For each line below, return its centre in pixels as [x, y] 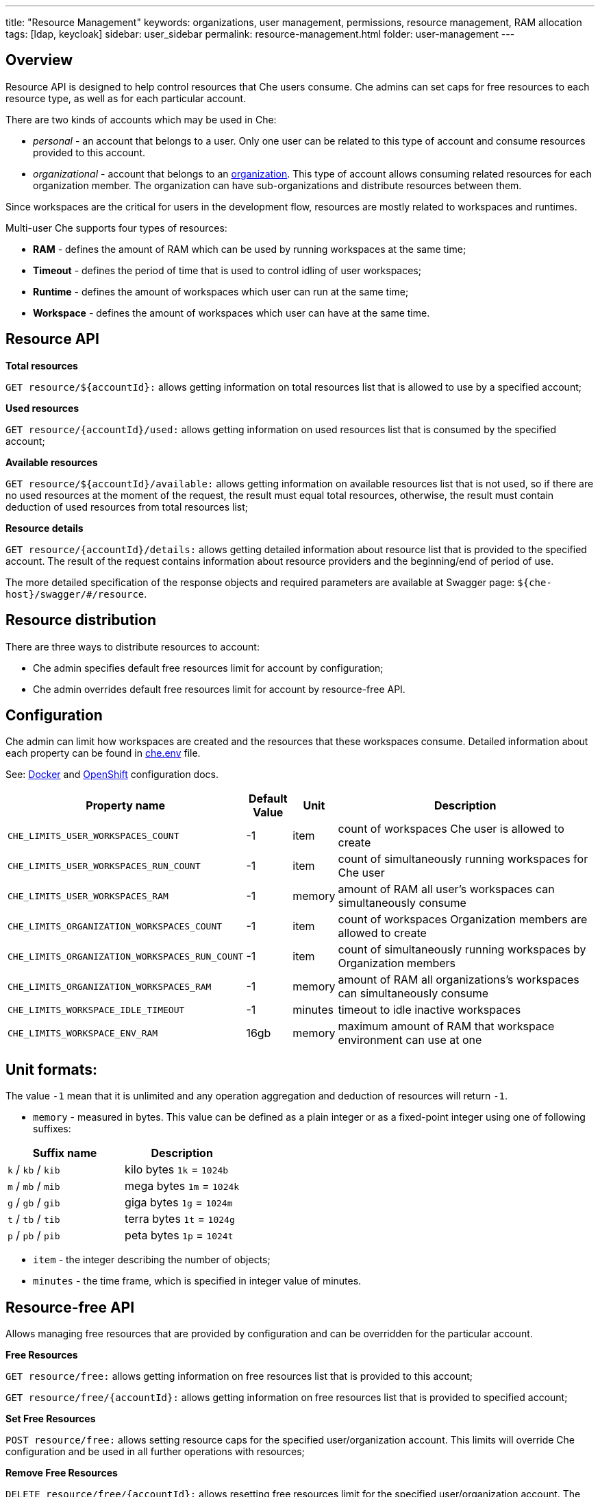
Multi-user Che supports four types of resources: [116, 228]
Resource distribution [81, 620]
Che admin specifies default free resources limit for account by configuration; [208, 668]
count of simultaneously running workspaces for [463, 859]
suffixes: [52, 1129]
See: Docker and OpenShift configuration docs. [112, 775]
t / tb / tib [34, 1219]
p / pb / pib [34, 1236]
